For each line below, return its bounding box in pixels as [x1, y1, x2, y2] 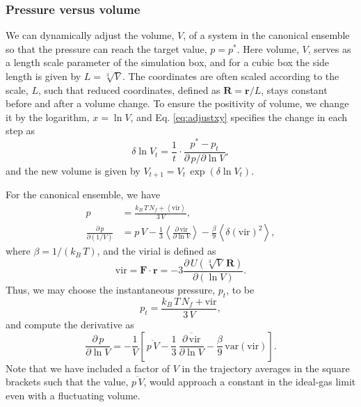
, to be [226, 282, 255, 297]
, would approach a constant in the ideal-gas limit [143, 374, 356, 389]
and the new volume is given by [6, 163, 141, 177]
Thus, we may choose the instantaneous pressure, [6, 282, 216, 297]
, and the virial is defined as [97, 244, 216, 258]
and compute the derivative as [6, 317, 134, 331]
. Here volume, [236, 41, 299, 56]
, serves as [307, 41, 351, 56]
